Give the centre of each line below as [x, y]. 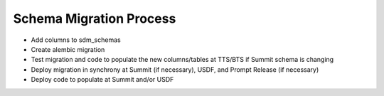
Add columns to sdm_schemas [76, 40]
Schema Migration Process [95, 18]
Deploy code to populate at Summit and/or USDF [102, 80]
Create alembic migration [68, 49]
